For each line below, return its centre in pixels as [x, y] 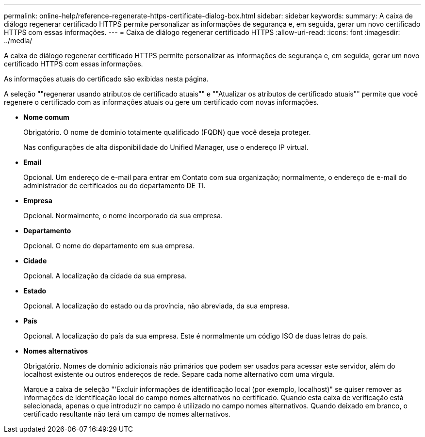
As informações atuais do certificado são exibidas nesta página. [106, 79]
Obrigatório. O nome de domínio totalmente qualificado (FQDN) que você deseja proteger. [167, 132]
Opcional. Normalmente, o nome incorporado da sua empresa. [123, 216]
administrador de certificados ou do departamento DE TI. [114, 186]
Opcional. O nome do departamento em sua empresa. [109, 246]
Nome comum [46, 117]
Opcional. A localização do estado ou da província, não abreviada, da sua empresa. [156, 306]
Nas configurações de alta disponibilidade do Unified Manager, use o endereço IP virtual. [166, 147]
